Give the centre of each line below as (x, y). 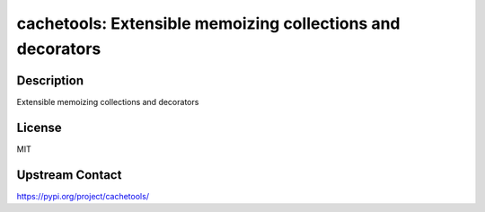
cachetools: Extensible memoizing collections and (208, 23)
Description (50, 80)
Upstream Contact (69, 175)
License (39, 127)
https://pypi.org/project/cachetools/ (83, 196)
